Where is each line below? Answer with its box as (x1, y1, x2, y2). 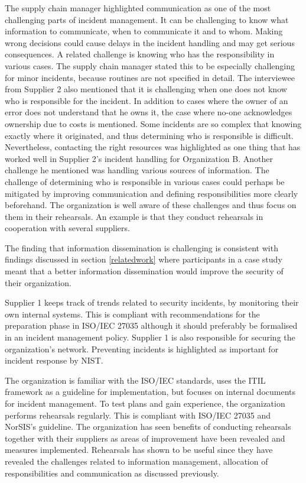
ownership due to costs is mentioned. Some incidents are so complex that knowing (5, 117, 302, 129)
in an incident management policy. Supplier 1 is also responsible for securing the (5, 331, 295, 343)
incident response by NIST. (5, 354, 103, 367)
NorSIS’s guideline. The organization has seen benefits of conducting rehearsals (5, 420, 291, 433)
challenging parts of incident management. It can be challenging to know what (5, 13, 289, 25)
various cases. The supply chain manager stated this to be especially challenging (5, 59, 295, 72)
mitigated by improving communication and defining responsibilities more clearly (5, 187, 298, 199)
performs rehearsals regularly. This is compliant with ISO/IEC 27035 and (5, 409, 271, 421)
